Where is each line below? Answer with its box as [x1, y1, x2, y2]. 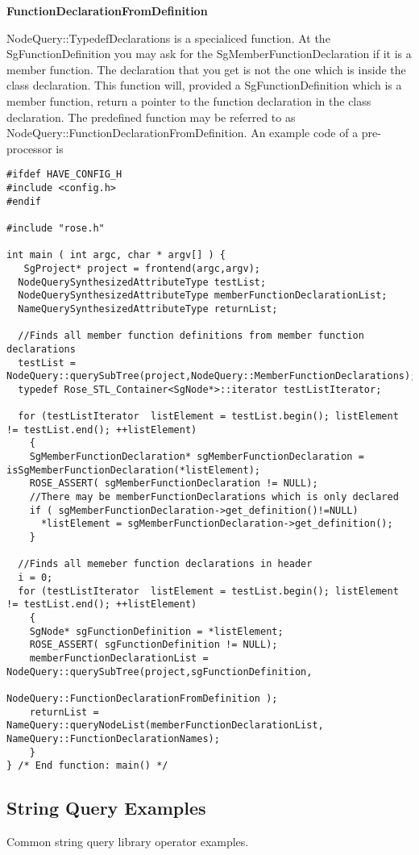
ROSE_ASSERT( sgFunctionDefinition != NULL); [29, 639, 278, 651]
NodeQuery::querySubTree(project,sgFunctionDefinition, [6, 665, 313, 678]
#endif [6, 195, 41, 207]
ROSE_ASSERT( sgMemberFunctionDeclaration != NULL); [29, 478, 318, 490]
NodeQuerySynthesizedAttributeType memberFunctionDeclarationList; [18, 290, 388, 302]
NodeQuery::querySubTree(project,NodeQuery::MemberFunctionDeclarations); [6, 370, 417, 382]
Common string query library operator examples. [6, 833, 249, 850]
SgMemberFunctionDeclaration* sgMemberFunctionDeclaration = [29, 451, 364, 463]
